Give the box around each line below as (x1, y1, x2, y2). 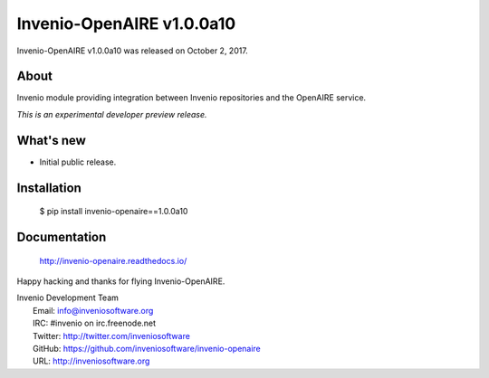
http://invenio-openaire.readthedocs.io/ (39, 255, 187, 266)
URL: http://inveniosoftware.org (33, 355, 150, 366)
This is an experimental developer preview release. (16, 109, 207, 119)
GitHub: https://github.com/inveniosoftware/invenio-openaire (33, 343, 262, 354)
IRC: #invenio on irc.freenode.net (33, 317, 157, 329)
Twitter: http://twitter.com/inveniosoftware (33, 330, 190, 341)
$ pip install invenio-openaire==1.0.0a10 (39, 206, 188, 217)
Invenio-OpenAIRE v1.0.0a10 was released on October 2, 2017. (16, 45, 248, 56)
